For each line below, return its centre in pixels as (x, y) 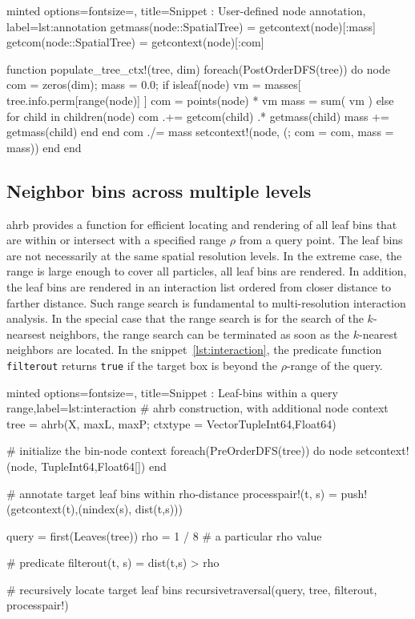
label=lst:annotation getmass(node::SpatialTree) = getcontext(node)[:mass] (191, 26)
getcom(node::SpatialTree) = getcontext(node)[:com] (135, 42)
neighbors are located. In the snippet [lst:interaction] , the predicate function (194, 350)
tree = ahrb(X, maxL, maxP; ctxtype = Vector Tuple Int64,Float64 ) (171, 423)
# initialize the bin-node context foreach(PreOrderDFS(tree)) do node (179, 450)
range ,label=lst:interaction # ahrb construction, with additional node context (197, 408)
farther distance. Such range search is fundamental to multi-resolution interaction (206, 302)
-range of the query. (334, 365)
